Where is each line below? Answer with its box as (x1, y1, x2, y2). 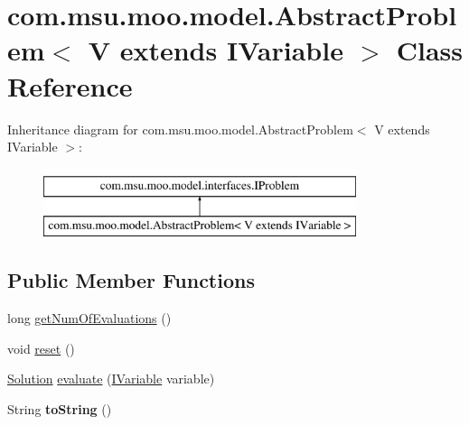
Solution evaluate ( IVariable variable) (7, 369, 215, 388)
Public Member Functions (7, 266, 255, 294)
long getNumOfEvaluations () (7, 309, 172, 328)
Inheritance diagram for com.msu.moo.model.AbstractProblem (7, 119, 353, 138)
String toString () (7, 399, 112, 418)
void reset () (7, 338, 75, 357)
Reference (7, 67, 133, 104)
